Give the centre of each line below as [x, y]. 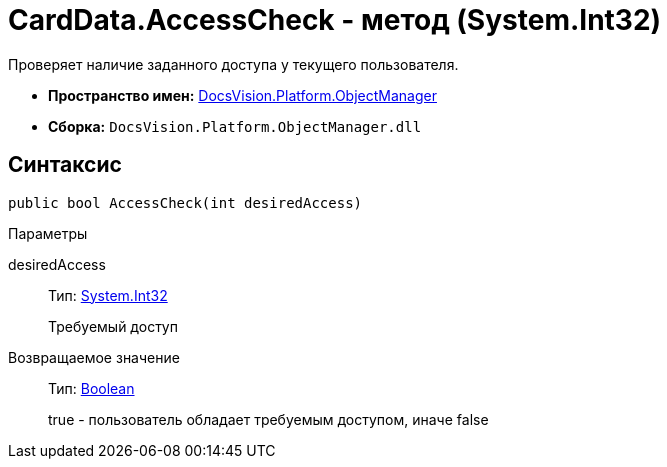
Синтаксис [65, 165]
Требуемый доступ [113, 326]
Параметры [48, 233]
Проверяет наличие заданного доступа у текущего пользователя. [233, 64]
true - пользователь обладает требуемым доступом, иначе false [268, 419]
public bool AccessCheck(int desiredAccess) [185, 202]
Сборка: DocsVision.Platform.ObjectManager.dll [235, 126]
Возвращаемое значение [94, 357]
